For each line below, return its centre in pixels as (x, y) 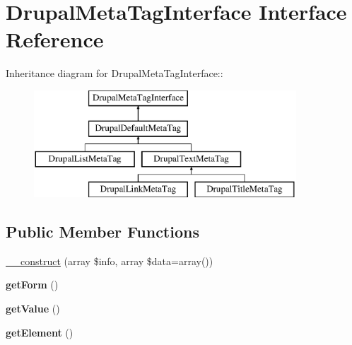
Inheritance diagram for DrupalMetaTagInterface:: (115, 73)
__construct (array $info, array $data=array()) (110, 261)
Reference (55, 39)
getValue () (33, 309)
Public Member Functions (102, 232)
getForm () (32, 285)
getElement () (40, 332)
